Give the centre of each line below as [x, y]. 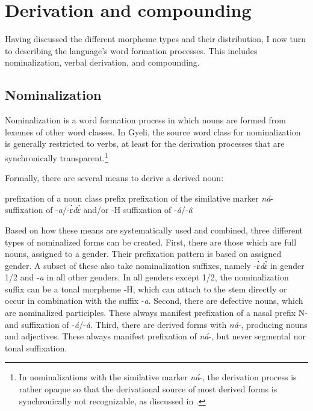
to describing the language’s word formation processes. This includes [131, 50]
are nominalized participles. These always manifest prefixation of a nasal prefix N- [156, 313]
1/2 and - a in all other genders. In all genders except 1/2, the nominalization [147, 277]
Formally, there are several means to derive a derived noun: [114, 178]
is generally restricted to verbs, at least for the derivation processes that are [145, 144]
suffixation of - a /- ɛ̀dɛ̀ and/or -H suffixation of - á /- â [99, 210]
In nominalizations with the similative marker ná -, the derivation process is [158, 377]
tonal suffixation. [36, 348]
